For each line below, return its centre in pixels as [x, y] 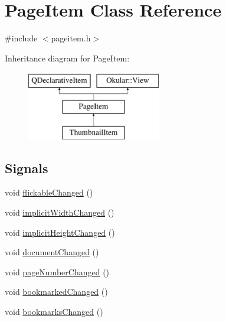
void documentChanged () [52, 252]
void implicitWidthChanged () [60, 212]
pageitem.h [71, 38]
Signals [27, 167]
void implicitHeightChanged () [60, 232]
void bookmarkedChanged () [56, 292]
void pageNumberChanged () [57, 271]
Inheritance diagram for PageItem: [67, 58]
